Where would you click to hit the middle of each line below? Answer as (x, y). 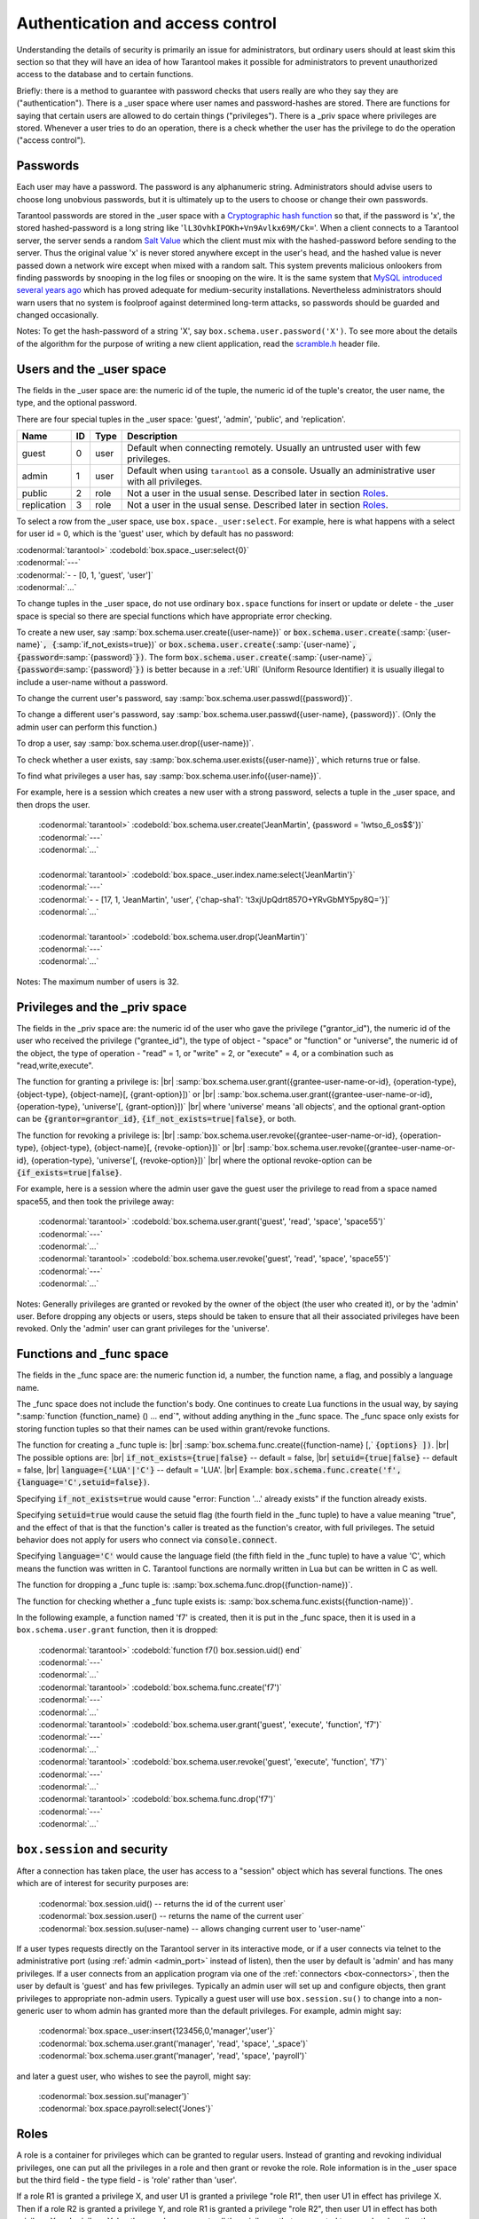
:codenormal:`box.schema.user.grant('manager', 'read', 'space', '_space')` (173, 2043)
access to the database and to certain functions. (105, 75)
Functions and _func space (92, 1354)
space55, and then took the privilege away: (95, 1201)
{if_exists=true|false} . (69, 1173)
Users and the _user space (91, 369)
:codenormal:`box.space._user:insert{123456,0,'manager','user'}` (157, 2031)
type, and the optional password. (77, 403)
